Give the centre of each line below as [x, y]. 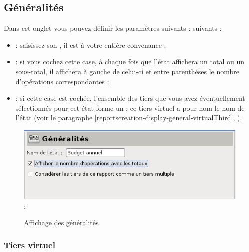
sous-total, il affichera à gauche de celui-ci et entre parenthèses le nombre [128, 71]
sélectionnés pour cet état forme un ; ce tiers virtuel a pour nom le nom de [130, 108]
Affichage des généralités [61, 222]
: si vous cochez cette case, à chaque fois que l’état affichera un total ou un [130, 62]
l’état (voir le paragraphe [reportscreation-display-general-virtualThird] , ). [129, 118]
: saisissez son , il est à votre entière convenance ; [91, 45]
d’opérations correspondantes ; [62, 81]
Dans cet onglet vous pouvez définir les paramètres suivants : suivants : [113, 28]
